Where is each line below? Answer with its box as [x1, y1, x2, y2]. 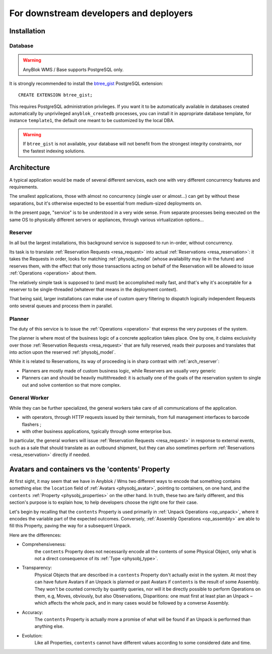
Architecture [9, 163, 50, 172]
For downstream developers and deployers [9, 8, 193, 19]
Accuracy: [22, 609, 43, 615]
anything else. [34, 623, 64, 629]
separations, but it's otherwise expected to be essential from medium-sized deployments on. [9, 200, 202, 206]
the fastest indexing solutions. [23, 148, 86, 154]
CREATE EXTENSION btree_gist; [18, 92, 93, 98]
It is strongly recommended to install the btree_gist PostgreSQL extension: [9, 80, 163, 86]
